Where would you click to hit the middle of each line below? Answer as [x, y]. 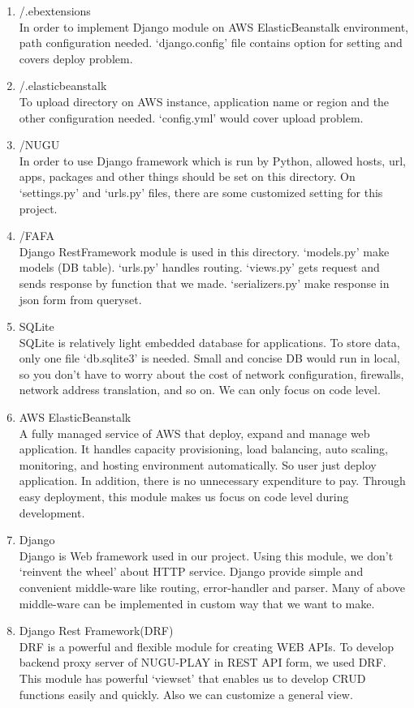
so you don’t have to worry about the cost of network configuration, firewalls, [211, 373]
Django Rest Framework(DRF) [96, 631]
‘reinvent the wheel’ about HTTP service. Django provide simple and [191, 571]
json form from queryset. [80, 299]
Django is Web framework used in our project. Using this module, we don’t [206, 555]
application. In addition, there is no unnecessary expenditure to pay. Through [212, 481]
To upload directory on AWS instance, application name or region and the [204, 101]
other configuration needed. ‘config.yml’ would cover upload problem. [191, 117]
